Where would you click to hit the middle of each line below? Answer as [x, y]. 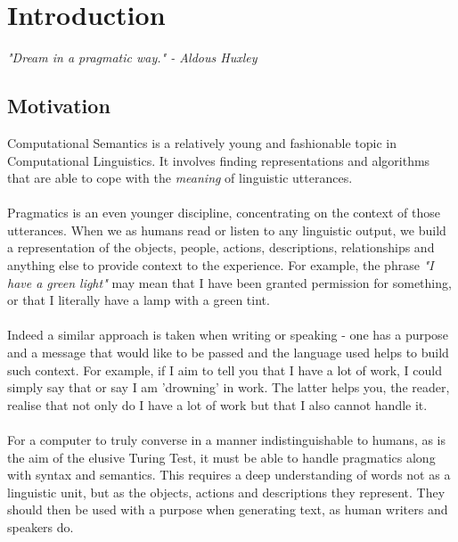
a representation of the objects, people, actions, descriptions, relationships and [221, 247]
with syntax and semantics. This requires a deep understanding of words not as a [229, 475]
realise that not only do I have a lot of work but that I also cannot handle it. [217, 404]
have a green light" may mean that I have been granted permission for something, [229, 282]
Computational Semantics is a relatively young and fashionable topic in [202, 142]
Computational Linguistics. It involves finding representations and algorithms [219, 160]
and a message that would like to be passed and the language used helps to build [228, 353]
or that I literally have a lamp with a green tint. [139, 300]
